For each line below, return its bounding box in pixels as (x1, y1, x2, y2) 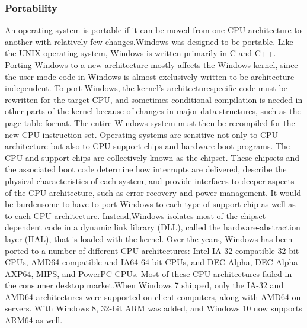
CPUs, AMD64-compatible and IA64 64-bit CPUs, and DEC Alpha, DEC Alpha (5, 256, 298, 268)
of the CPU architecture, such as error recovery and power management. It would (5, 186, 301, 198)
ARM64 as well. (5, 314, 63, 326)
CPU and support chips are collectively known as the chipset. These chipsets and (5, 151, 299, 163)
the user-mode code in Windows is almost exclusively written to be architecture (5, 70, 295, 82)
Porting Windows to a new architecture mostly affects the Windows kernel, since (5, 59, 298, 70)
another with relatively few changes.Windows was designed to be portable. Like (5, 35, 293, 47)
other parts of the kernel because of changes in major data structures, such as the (5, 105, 301, 117)
